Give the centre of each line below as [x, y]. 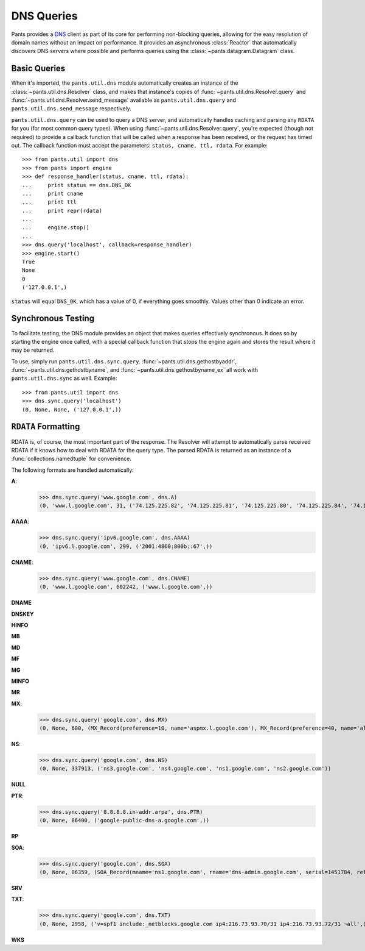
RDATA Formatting [46, 427]
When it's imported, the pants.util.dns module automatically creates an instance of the [125, 83]
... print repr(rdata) [62, 211]
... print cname [53, 193]
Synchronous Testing [53, 319]
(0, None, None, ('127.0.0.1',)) [72, 409]
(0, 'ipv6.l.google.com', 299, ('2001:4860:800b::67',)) [126, 546]
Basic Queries [38, 69]
